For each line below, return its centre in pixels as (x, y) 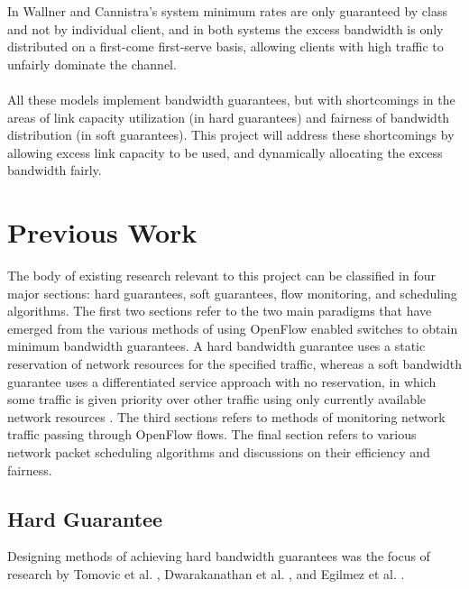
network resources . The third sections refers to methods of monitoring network (226, 416)
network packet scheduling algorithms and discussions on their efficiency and (219, 452)
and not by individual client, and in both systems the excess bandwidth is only (225, 28)
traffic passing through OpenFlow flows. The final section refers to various (212, 434)
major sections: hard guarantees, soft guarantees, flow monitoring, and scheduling (232, 293)
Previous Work (102, 232)
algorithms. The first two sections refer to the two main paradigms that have (220, 311)
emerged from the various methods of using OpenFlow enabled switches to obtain (233, 328)
